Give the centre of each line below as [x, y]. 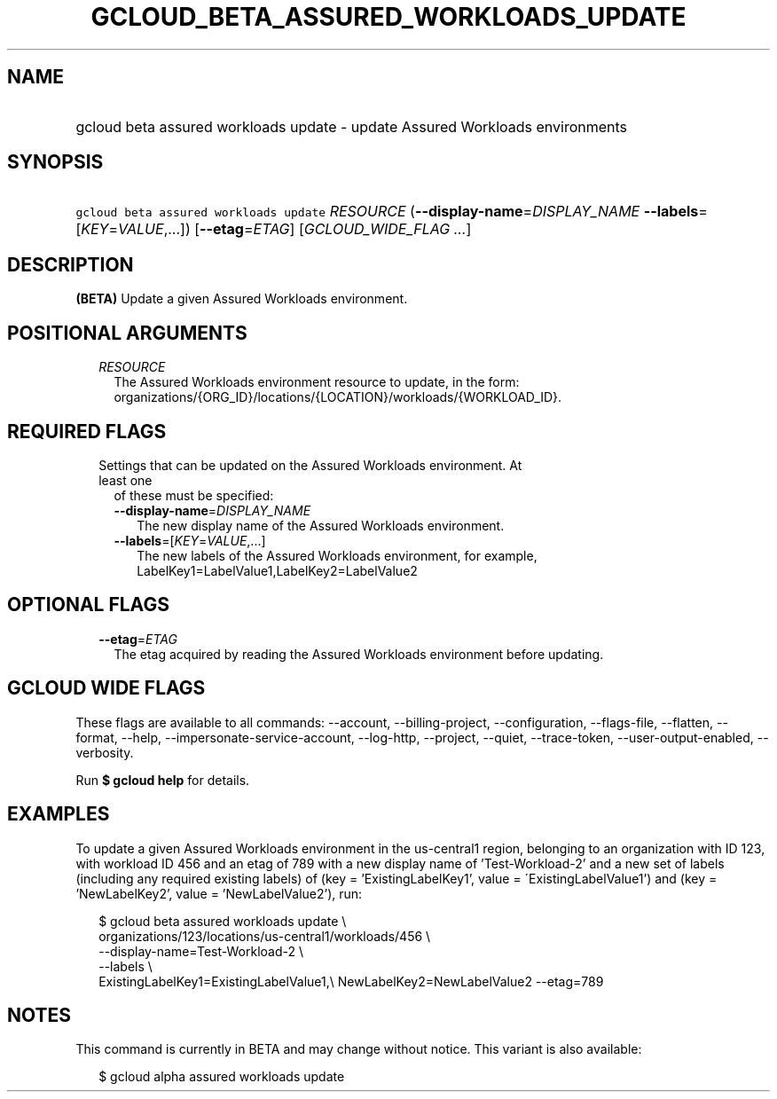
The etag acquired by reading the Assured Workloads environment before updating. [359, 654]
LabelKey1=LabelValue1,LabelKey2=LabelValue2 [277, 570]
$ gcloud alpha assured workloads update [222, 1077]
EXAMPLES [59, 814]
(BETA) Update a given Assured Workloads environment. [242, 299]
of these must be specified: [194, 495]
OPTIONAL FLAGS [88, 605]
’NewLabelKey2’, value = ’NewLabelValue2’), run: [219, 893]
